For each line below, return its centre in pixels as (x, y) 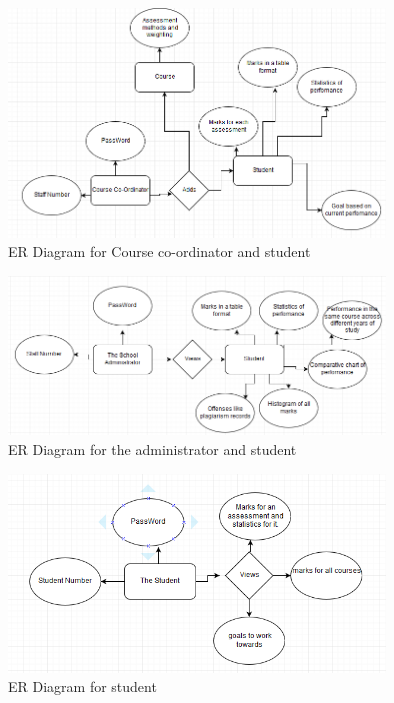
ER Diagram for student (82, 686)
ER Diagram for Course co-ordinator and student (159, 251)
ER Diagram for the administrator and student (152, 448)
